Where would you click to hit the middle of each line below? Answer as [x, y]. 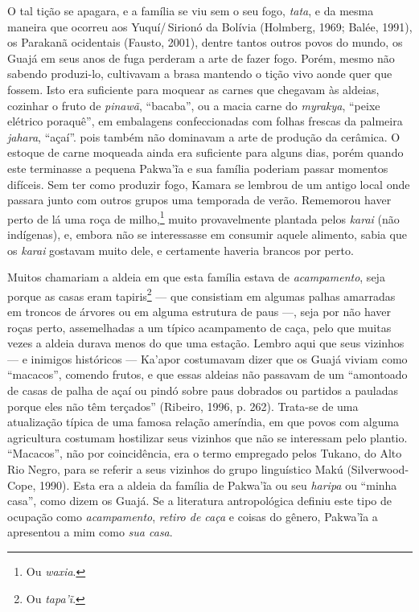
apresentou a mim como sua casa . [90, 532]
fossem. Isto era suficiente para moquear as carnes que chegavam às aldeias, [193, 89]
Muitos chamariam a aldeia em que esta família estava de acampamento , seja [196, 277]
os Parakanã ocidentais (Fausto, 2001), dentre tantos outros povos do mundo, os [205, 42]
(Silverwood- [378, 468]
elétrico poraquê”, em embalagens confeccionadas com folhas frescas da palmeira [205, 121]
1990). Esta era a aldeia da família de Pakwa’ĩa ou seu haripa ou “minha [218, 485]
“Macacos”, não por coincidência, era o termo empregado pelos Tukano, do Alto [205, 453]
